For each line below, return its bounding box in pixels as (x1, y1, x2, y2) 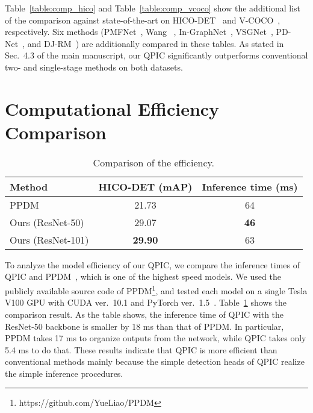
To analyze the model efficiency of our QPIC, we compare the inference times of (5, 258, 300, 271)
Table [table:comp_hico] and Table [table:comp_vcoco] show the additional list (5, 2, 300, 14)
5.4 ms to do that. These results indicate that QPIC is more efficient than (5, 343, 277, 356)
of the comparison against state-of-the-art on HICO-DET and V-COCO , (5, 13, 280, 26)
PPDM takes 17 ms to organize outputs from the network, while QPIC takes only (5, 332, 306, 344)
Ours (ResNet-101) (10, 232, 89, 247)
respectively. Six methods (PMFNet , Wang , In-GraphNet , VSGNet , (5, 25, 273, 38)
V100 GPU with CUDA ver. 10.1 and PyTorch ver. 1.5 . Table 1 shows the (5, 296, 287, 309)
